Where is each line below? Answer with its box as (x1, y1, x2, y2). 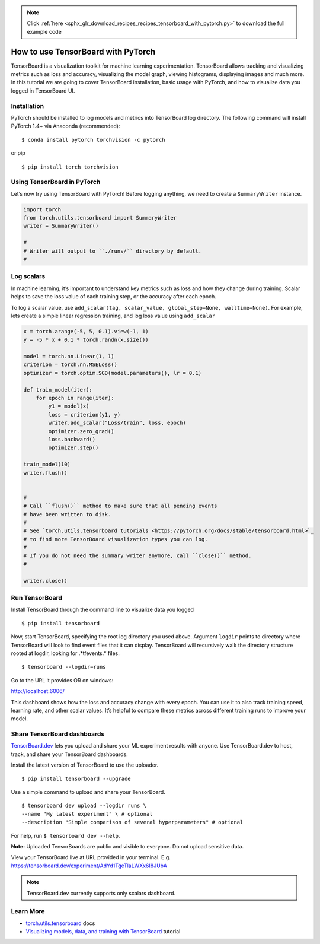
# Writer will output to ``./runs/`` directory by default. (23, 247, 202, 255)
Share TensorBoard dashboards (11, 730, 105, 738)
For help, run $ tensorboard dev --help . (11, 832, 120, 839)
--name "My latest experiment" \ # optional (21, 810, 153, 817)
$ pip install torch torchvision (21, 163, 119, 170)
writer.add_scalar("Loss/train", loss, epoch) (48, 419, 186, 427)
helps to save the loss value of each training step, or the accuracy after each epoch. (11, 293, 216, 300)
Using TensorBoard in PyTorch (11, 178, 101, 186)
